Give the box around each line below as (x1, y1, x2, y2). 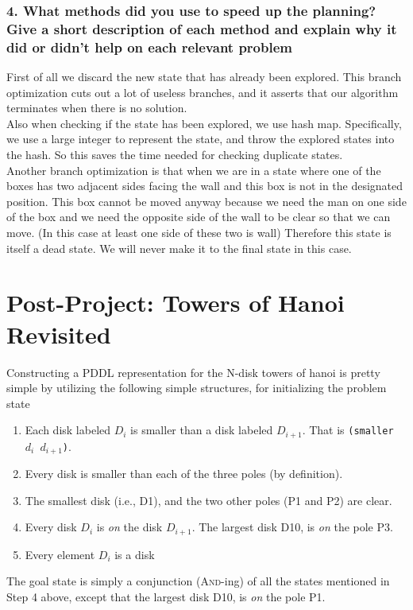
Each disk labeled (25, 422, 111, 438)
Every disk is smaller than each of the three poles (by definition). (25, 465, 343, 482)
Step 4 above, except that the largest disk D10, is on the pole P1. (6, 589, 326, 605)
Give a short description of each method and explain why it (6, 18, 397, 38)
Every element (25, 546, 95, 562)
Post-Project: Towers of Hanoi (6, 286, 345, 319)
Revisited (6, 317, 111, 350)
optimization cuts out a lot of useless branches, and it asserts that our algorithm (6, 84, 399, 100)
